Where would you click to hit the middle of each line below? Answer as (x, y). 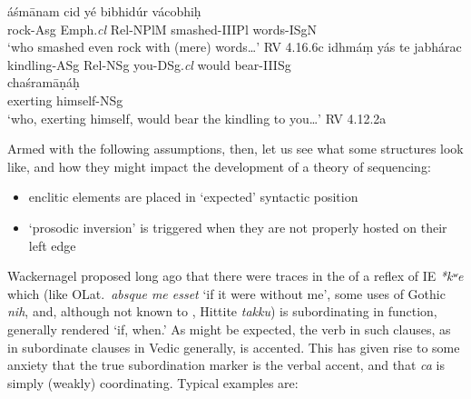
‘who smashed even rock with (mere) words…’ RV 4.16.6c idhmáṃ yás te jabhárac (235, 47)
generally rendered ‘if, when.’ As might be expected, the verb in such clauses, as (229, 329)
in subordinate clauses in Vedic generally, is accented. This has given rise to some (234, 347)
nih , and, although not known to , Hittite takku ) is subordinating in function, (222, 311)
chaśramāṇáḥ (44, 82)
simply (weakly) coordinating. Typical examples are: (153, 382)
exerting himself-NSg (65, 100)
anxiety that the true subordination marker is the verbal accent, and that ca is (226, 365)
